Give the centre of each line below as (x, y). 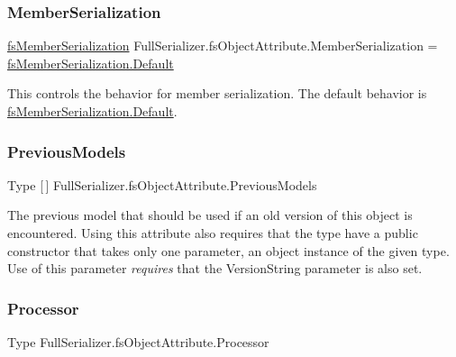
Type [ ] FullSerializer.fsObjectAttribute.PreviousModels (162, 184)
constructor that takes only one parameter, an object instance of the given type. (228, 250)
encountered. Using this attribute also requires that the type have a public (213, 233)
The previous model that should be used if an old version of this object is (210, 215)
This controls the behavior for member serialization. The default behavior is (217, 93)
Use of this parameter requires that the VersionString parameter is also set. (215, 268)
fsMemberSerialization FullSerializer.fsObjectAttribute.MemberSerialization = (223, 46)
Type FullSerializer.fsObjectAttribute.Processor (138, 342)
